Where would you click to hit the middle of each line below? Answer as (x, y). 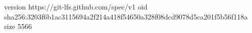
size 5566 (18, 26)
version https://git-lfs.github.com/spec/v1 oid (76, 6)
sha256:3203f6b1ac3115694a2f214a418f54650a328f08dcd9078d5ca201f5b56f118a (126, 16)
